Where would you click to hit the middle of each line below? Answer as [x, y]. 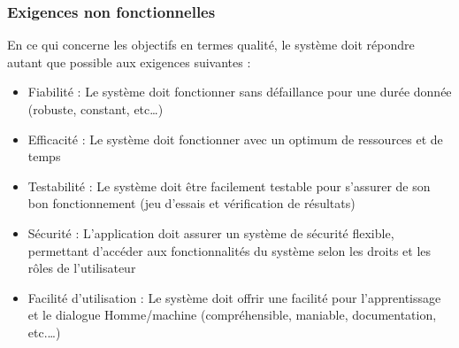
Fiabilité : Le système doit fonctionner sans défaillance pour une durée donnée [240, 92]
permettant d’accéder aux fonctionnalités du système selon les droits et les [229, 250]
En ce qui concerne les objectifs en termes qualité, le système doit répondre [211, 45]
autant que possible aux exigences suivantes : [129, 62]
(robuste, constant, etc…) [96, 109]
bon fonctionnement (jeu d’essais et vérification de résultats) [191, 203]
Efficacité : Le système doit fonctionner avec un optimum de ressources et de [235, 139]
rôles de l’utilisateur [82, 268]
